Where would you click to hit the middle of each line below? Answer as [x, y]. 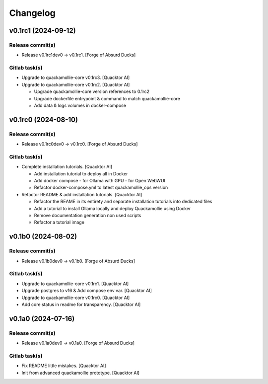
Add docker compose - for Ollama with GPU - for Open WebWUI [100, 181]
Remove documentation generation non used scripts [88, 216]
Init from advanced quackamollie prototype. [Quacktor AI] [81, 373]
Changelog [32, 13]
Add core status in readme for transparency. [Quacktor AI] [81, 304]
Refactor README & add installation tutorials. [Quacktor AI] [82, 194]
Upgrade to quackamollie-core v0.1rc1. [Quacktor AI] [75, 284]
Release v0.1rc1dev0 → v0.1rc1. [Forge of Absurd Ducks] [79, 55]
